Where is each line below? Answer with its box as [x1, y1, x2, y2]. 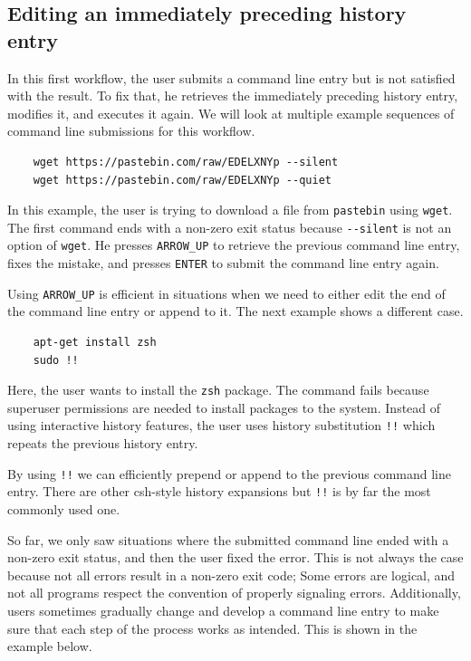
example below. [7, 637, 92, 656]
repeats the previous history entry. [7, 434, 198, 453]
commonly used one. [7, 500, 120, 519]
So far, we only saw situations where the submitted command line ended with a [7, 530, 449, 549]
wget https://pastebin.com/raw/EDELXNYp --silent [33, 155, 339, 168]
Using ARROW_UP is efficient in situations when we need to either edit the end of [7, 283, 446, 302]
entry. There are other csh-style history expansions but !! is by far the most [7, 482, 431, 501]
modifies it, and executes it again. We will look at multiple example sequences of [7, 103, 455, 122]
